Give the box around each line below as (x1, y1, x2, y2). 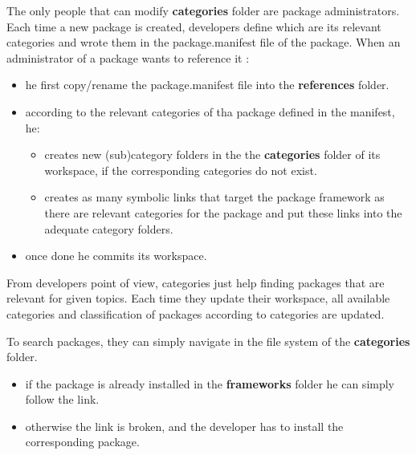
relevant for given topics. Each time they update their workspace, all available (6, 290, 390, 307)
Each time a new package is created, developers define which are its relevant (6, 18, 381, 35)
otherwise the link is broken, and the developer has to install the (25, 417, 344, 434)
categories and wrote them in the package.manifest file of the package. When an (6, 34, 401, 51)
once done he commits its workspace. (25, 247, 207, 264)
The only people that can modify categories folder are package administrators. (6, 2, 400, 18)
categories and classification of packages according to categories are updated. (6, 305, 385, 322)
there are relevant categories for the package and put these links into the (44, 204, 402, 221)
